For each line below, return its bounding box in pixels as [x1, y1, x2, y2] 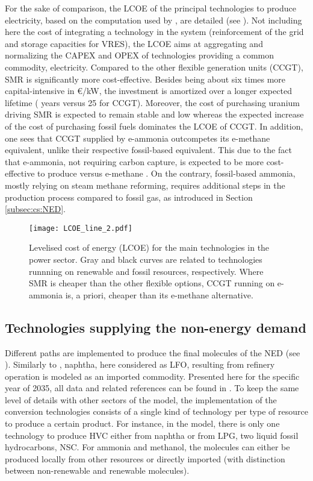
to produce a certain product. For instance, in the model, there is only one [5, 417, 280, 430]
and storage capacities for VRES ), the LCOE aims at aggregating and [5, 37, 263, 49]
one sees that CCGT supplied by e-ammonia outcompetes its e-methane [5, 131, 270, 144]
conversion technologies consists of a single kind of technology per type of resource [5, 405, 308, 418]
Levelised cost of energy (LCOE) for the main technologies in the [29, 241, 270, 254]
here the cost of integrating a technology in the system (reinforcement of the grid [5, 25, 304, 38]
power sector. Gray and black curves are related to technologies [29, 253, 262, 265]
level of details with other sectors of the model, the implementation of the [5, 393, 277, 406]
